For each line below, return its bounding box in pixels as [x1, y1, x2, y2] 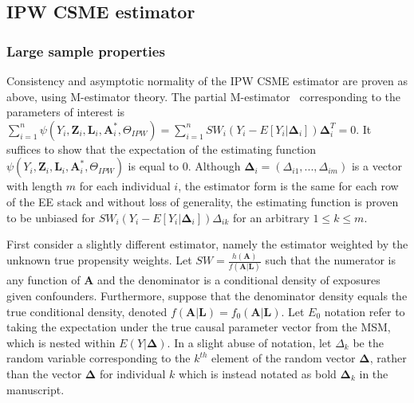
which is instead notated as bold [179, 365, 337, 381]
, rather [369, 350, 407, 366]
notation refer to [324, 303, 405, 319]
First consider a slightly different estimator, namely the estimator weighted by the [6, 236, 408, 252]
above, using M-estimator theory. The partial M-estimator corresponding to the [6, 88, 401, 104]
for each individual [79, 178, 171, 194]
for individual [99, 365, 166, 381]
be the [353, 334, 384, 350]
